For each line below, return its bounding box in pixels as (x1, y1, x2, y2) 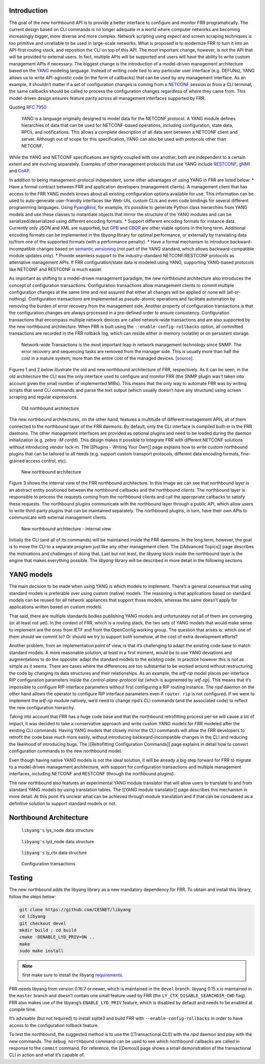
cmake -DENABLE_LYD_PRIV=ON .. (19, 934, 95, 940)
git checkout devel (19, 920, 66, 926)
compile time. (9, 1006, 37, 1012)
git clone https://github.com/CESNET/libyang (19, 907, 131, 912)
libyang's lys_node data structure (21, 828, 94, 833)
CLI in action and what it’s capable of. (9, 1052, 85, 1058)
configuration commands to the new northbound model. (9, 748, 122, 754)
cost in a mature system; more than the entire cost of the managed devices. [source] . (21, 355, 194, 361)
